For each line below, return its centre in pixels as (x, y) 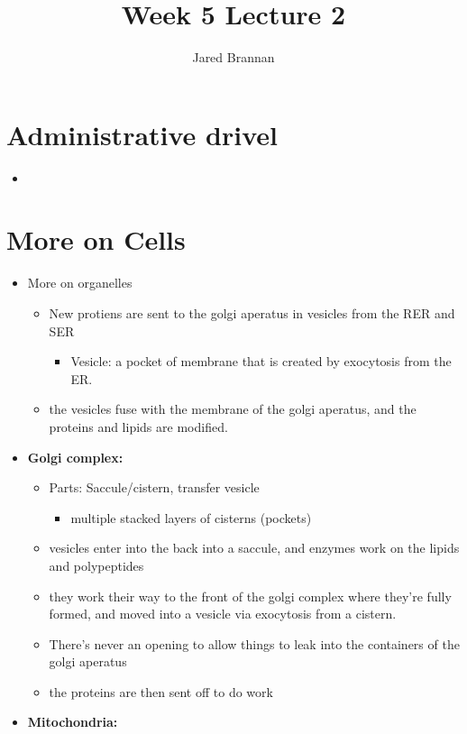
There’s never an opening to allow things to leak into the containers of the (254, 643)
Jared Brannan (233, 57)
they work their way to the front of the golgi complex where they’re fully (250, 596)
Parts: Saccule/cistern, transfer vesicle (154, 487)
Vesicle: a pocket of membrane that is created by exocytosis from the (261, 361)
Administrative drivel (142, 134)
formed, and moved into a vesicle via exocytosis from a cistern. (223, 614)
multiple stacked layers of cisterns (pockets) (191, 517)
